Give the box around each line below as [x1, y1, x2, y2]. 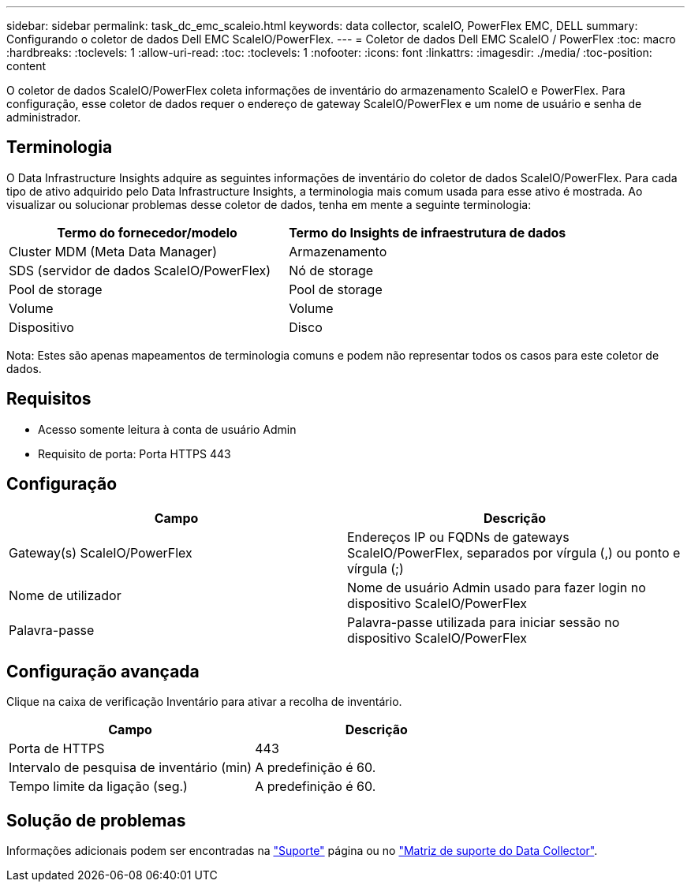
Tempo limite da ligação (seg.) [9, 778, 188, 795]
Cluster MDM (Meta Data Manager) [9, 243, 217, 259]
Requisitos [6, 389, 92, 409]
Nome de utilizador [9, 587, 121, 603]
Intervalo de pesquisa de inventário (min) [9, 759, 252, 776]
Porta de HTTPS [9, 741, 105, 757]
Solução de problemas [6, 810, 186, 830]
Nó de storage [289, 262, 374, 278]
